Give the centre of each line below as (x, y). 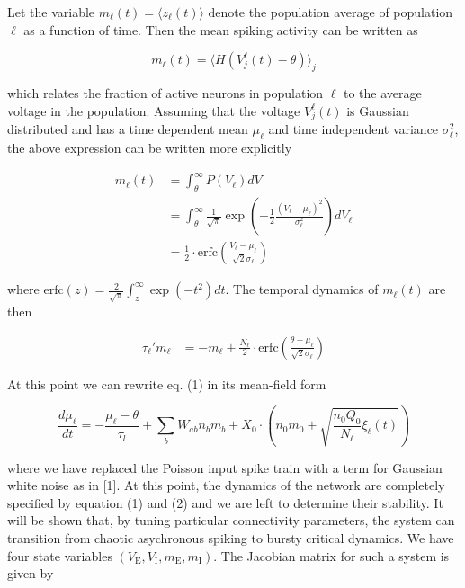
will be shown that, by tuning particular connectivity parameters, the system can (231, 520)
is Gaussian (378, 110)
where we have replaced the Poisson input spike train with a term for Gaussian (225, 467)
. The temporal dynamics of (302, 289)
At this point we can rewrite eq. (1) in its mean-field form (167, 383)
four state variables (60, 555)
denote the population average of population (331, 12)
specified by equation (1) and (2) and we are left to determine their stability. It (225, 502)
